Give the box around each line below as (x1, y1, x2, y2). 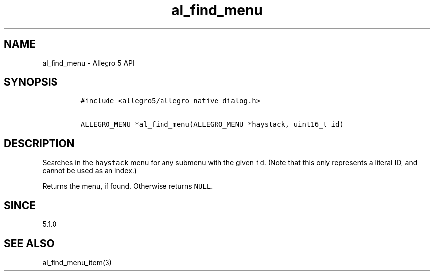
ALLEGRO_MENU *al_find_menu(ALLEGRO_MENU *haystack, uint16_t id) (80, 120, 344, 129)
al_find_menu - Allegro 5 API (42, 58, 135, 67)
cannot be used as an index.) (42, 166, 137, 175)
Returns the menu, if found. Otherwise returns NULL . (42, 182, 213, 191)
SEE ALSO (4, 237, 54, 250)
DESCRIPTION (4, 137, 75, 150)
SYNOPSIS (4, 76, 58, 89)
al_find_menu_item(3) (42, 258, 112, 267)
